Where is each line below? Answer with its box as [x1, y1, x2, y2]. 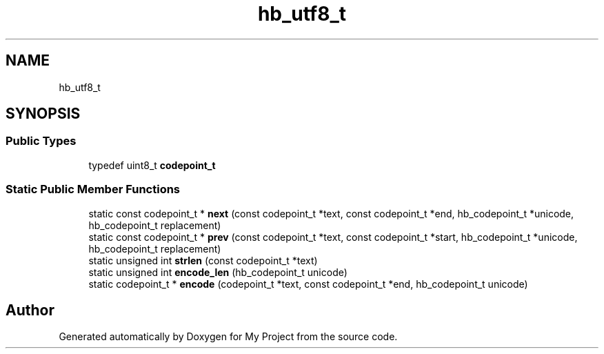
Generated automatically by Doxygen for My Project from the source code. [59, 331, 398, 343]
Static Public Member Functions [6, 182, 181, 197]
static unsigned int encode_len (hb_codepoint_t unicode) [88, 266, 348, 278]
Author [6, 301, 54, 319]
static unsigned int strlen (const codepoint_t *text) [88, 254, 318, 266]
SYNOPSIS [6, 105, 81, 123]
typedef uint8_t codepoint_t [88, 159, 216, 171]
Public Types [6, 134, 77, 148]
